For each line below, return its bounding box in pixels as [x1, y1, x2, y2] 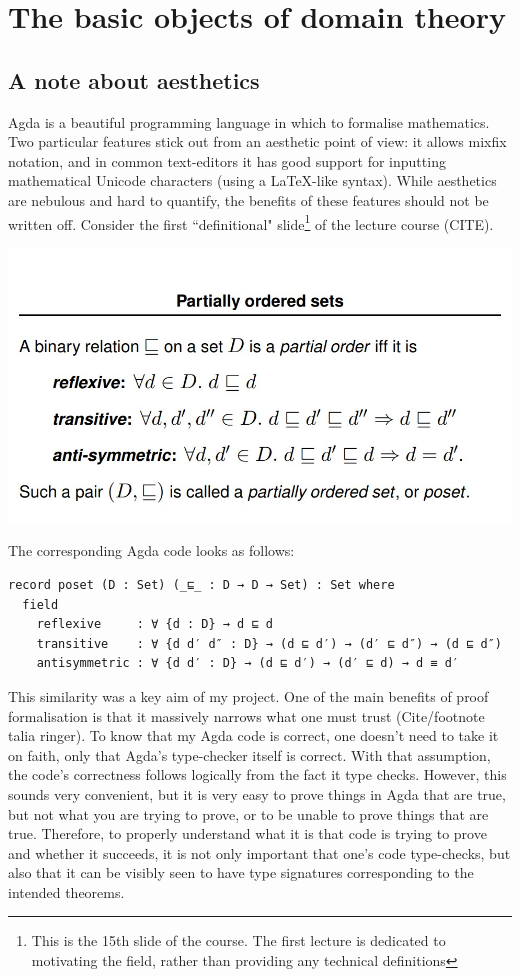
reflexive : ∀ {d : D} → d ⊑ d [36, 617, 273, 632]
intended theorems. [8, 881, 125, 902]
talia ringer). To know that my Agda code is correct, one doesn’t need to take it [8, 725, 499, 746]
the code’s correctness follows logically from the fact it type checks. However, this [8, 764, 507, 785]
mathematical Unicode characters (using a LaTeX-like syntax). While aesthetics [8, 170, 497, 191]
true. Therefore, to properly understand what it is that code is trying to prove [8, 823, 487, 844]
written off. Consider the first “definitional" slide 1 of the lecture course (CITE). [8, 210, 494, 234]
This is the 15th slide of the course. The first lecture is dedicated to [31, 930, 446, 951]
